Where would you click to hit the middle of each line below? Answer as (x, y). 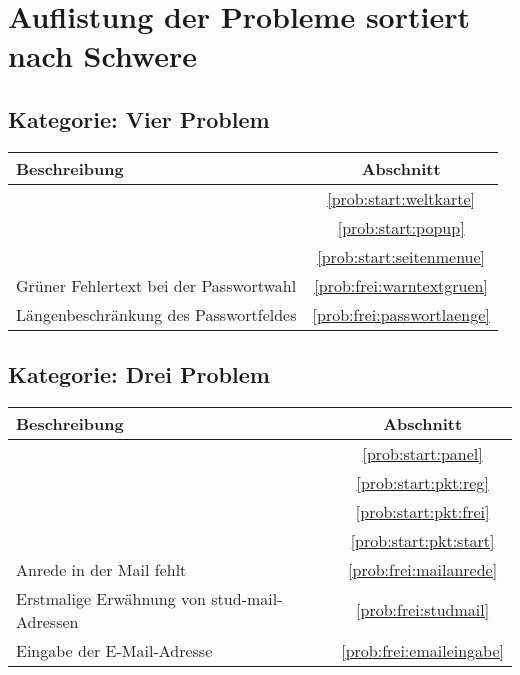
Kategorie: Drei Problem (139, 374)
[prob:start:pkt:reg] (422, 482)
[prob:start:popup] (401, 227)
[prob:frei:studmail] (423, 610)
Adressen (47, 621)
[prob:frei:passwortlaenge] (401, 314)
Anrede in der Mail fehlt (101, 569)
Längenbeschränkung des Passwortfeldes (156, 314)
